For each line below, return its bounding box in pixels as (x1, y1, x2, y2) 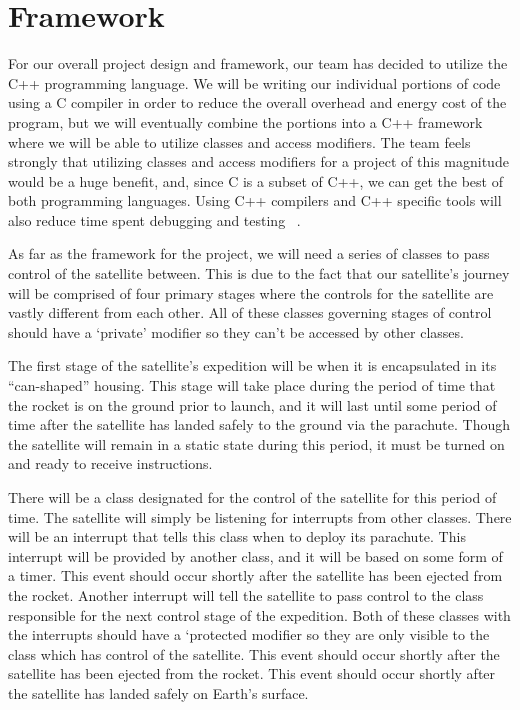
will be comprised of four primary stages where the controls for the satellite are (8, 282, 494, 303)
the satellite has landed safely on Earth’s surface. (8, 682, 309, 703)
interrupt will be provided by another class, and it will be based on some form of (8, 545, 503, 566)
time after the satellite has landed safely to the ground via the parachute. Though (8, 414, 511, 435)
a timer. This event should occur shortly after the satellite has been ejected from (8, 565, 503, 586)
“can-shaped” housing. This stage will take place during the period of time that (8, 375, 496, 396)
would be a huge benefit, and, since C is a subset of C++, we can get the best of (8, 170, 503, 191)
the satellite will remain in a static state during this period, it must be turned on (8, 433, 505, 454)
